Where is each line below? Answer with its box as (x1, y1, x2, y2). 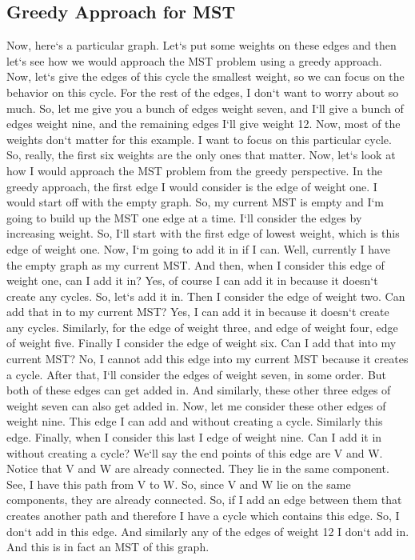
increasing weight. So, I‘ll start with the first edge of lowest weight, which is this (6, 225, 400, 242)
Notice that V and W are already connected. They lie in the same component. (6, 460, 389, 477)
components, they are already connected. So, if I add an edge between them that (6, 491, 402, 508)
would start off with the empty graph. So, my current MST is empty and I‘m (6, 194, 385, 210)
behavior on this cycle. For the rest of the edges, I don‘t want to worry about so (6, 83, 399, 100)
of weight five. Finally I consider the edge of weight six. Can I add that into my (6, 334, 397, 351)
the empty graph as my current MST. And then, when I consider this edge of (6, 256, 385, 273)
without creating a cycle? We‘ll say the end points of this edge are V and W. (6, 444, 383, 461)
